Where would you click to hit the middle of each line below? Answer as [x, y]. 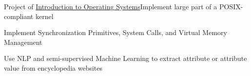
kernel [44, 16]
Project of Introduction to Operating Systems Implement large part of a [111, 6]
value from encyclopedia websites [53, 67]
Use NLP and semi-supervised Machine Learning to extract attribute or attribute [125, 58]
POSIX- [231, 6]
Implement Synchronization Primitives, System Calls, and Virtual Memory [116, 32]
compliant [19, 16]
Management [23, 42]
